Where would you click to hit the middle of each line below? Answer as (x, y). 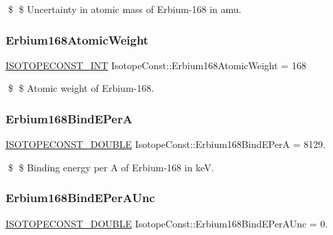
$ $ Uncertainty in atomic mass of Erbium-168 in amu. (125, 9)
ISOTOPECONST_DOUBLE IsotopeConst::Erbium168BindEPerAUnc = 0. (167, 223)
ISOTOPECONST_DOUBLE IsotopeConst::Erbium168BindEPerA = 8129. (166, 144)
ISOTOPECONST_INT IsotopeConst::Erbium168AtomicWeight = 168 (156, 65)
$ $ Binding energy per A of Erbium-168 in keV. (111, 167)
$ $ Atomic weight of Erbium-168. (81, 88)
